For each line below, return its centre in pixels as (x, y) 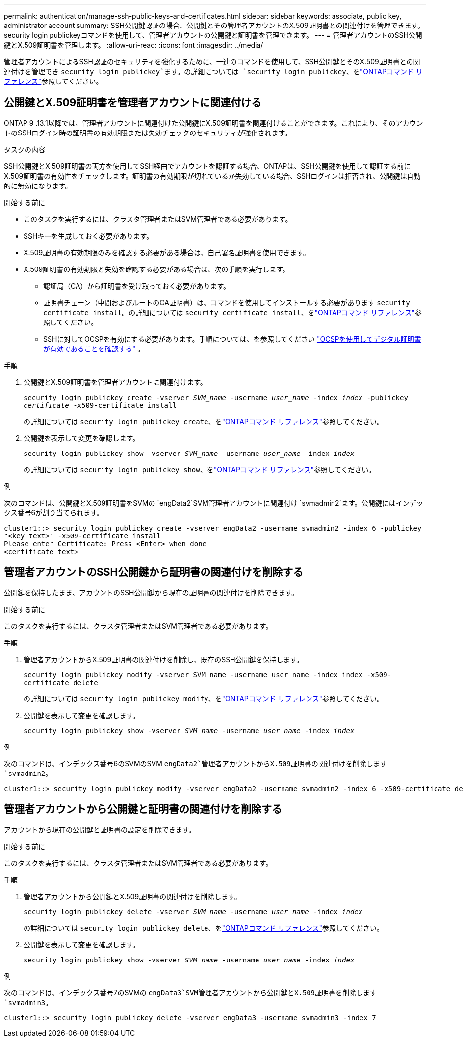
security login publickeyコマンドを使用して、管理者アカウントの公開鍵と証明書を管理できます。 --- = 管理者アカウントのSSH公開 (213, 35)
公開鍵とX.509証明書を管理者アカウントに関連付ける (133, 103)
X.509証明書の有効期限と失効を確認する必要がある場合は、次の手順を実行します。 (156, 269)
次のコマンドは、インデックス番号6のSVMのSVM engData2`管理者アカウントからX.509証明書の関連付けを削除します (195, 763)
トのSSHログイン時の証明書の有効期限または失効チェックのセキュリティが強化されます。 (148, 133)
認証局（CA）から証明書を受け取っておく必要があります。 (137, 286)
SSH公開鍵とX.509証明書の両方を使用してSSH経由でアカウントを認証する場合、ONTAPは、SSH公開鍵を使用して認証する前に (207, 166)
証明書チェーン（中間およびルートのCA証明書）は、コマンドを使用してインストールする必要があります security (227, 302)
